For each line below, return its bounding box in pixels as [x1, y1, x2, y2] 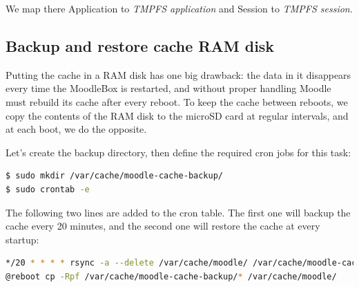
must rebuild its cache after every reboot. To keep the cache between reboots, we [6, 94, 348, 109]
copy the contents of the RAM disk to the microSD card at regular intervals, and [6, 108, 349, 122]
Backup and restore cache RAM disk [6, 35, 275, 56]
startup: [6, 232, 39, 246]
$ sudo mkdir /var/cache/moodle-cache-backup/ [6, 171, 223, 181]
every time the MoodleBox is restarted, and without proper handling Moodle [6, 81, 331, 95]
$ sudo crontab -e [6, 184, 90, 194]
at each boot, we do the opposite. [6, 122, 147, 136]
